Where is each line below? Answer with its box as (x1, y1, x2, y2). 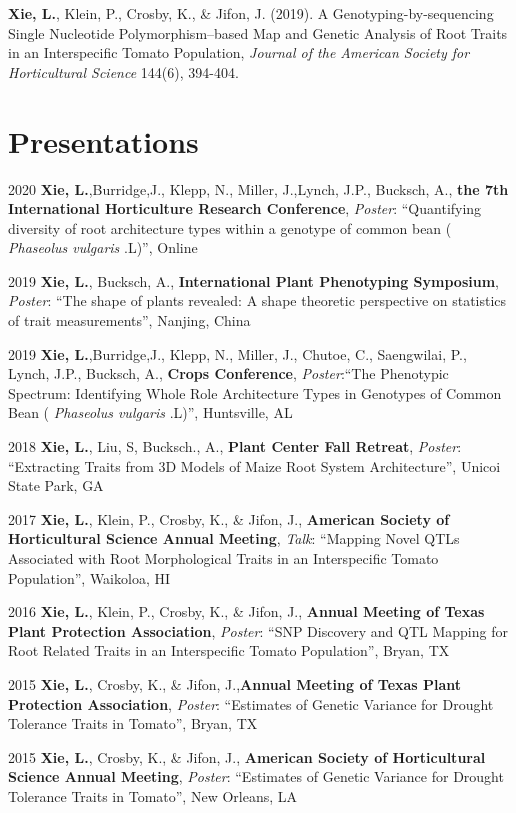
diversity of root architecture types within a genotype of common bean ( (8, 217, 452, 238)
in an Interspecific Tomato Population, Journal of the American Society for (8, 42, 470, 63)
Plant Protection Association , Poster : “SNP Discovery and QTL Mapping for (8, 620, 508, 641)
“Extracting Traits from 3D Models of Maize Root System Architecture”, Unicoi (8, 455, 501, 476)
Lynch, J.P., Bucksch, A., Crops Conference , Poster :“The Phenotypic (8, 363, 449, 384)
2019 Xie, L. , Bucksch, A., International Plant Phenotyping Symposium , (8, 270, 499, 291)
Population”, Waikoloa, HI (8, 567, 171, 588)
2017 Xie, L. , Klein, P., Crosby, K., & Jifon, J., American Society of (8, 508, 450, 529)
